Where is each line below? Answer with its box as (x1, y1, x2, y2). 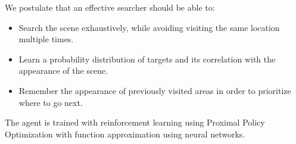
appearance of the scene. (18, 64, 108, 77)
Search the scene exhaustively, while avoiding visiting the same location (18, 21, 280, 33)
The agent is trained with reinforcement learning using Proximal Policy (5, 116, 265, 129)
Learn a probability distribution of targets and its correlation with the (18, 52, 276, 65)
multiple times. (18, 33, 74, 45)
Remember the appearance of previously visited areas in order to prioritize (18, 84, 291, 96)
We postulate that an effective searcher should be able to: (5, 1, 215, 13)
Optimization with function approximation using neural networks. (5, 127, 245, 140)
